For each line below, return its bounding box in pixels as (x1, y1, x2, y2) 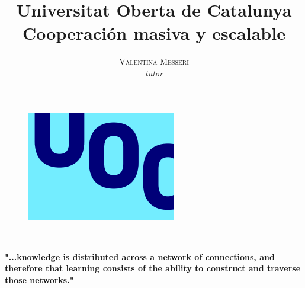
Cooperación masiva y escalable (23, 21, 285, 45)
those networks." (5, 273, 74, 286)
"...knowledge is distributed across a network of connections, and (5, 250, 275, 263)
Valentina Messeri (119, 55, 189, 68)
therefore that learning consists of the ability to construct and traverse (5, 262, 301, 274)
